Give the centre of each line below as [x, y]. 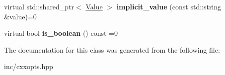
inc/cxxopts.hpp [29, 66]
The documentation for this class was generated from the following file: [112, 49]
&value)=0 [20, 16]
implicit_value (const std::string [169, 6]
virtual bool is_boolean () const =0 [61, 33]
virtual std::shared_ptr [39, 6]
